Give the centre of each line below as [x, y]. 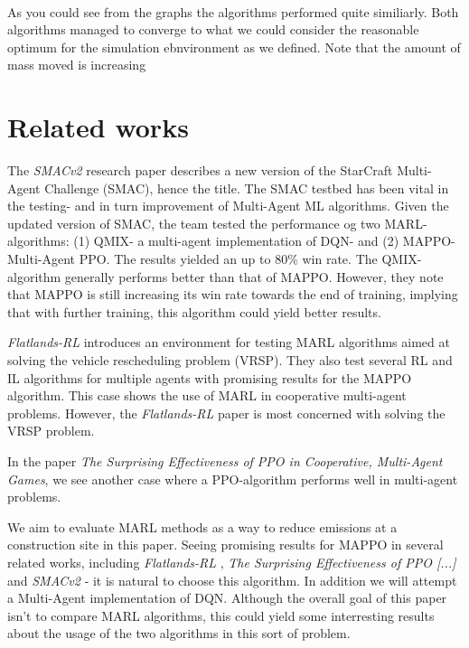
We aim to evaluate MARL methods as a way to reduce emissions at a [202, 526]
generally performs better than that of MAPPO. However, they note [254, 276]
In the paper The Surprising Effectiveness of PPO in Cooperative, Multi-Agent [225, 461]
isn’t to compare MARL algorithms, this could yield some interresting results [221, 615]
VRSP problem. [51, 431]
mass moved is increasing [77, 65]
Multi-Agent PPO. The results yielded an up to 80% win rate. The [192, 259]
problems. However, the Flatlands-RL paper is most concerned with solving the [226, 413]
